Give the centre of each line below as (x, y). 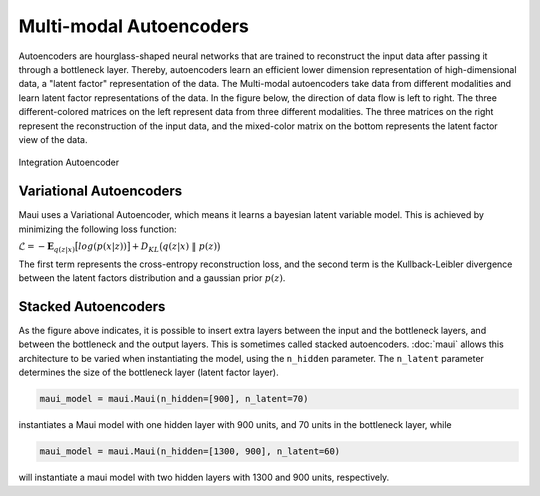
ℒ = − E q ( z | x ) (46, 247)
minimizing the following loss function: (97, 229)
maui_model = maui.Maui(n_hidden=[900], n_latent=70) (174, 399)
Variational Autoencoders (100, 191)
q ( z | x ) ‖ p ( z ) (190, 246)
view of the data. (53, 139)
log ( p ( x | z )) (102, 246)
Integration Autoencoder (69, 162)
